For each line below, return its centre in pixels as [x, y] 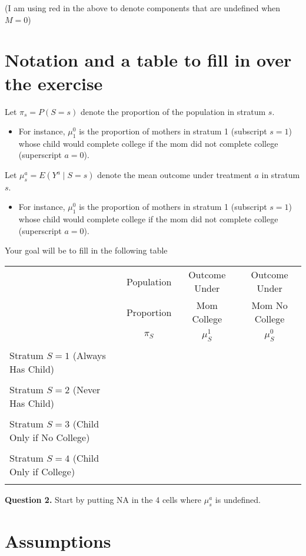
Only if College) [42, 472]
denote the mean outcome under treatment [174, 175]
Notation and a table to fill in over [148, 60]
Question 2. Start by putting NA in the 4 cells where [103, 500]
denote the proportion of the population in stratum [173, 111]
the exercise [54, 83]
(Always [89, 356]
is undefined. [238, 500]
